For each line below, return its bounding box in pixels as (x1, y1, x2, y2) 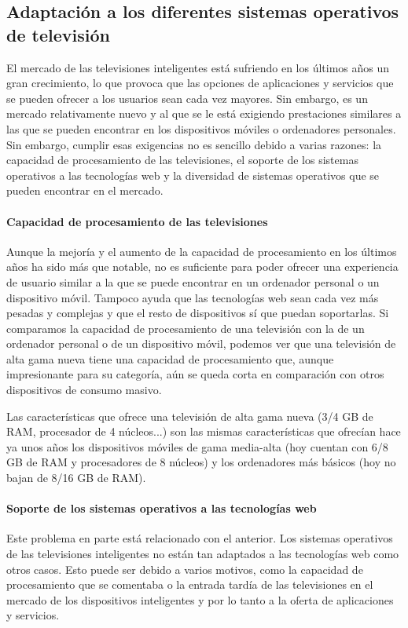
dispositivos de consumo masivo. (6, 382, 162, 398)
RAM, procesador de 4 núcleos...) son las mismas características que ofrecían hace (6, 423, 401, 440)
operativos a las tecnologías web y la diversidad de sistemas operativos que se (6, 166, 380, 183)
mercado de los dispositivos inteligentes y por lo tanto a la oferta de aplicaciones (6, 591, 394, 608)
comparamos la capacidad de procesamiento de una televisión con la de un (6, 319, 365, 336)
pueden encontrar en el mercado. (6, 182, 164, 199)
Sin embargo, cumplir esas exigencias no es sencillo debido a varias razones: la (6, 136, 382, 152)
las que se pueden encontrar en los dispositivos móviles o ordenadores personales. (6, 120, 396, 137)
